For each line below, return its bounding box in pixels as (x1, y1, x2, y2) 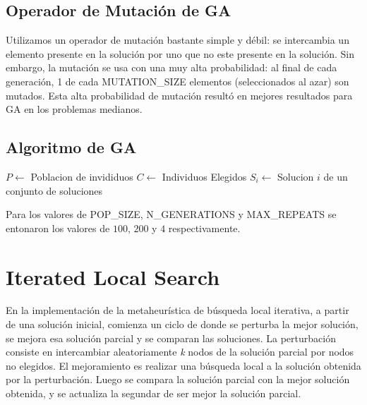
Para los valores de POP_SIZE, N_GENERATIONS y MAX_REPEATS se (6, 207, 337, 222)
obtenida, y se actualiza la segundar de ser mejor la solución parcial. (6, 386, 301, 401)
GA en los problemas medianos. (6, 102, 143, 116)
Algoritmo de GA (6, 136, 137, 158)
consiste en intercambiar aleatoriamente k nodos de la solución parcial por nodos (6, 344, 354, 359)
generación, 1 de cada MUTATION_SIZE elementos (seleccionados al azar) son (6, 73, 349, 88)
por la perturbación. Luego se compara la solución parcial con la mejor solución (6, 372, 350, 387)
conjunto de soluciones (6, 183, 103, 198)
